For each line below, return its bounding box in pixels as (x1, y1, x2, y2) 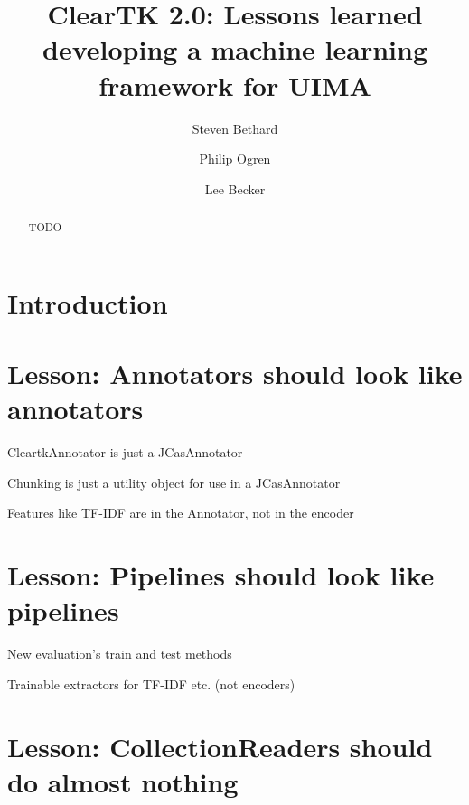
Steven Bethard (192, 118, 278, 137)
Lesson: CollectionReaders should (7, 727, 433, 764)
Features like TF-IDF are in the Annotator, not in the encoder (7, 503, 354, 522)
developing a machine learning (42, 31, 427, 68)
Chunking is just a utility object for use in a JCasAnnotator (7, 473, 341, 491)
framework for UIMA (98, 66, 371, 103)
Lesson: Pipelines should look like (7, 557, 435, 594)
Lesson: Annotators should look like (7, 355, 463, 392)
